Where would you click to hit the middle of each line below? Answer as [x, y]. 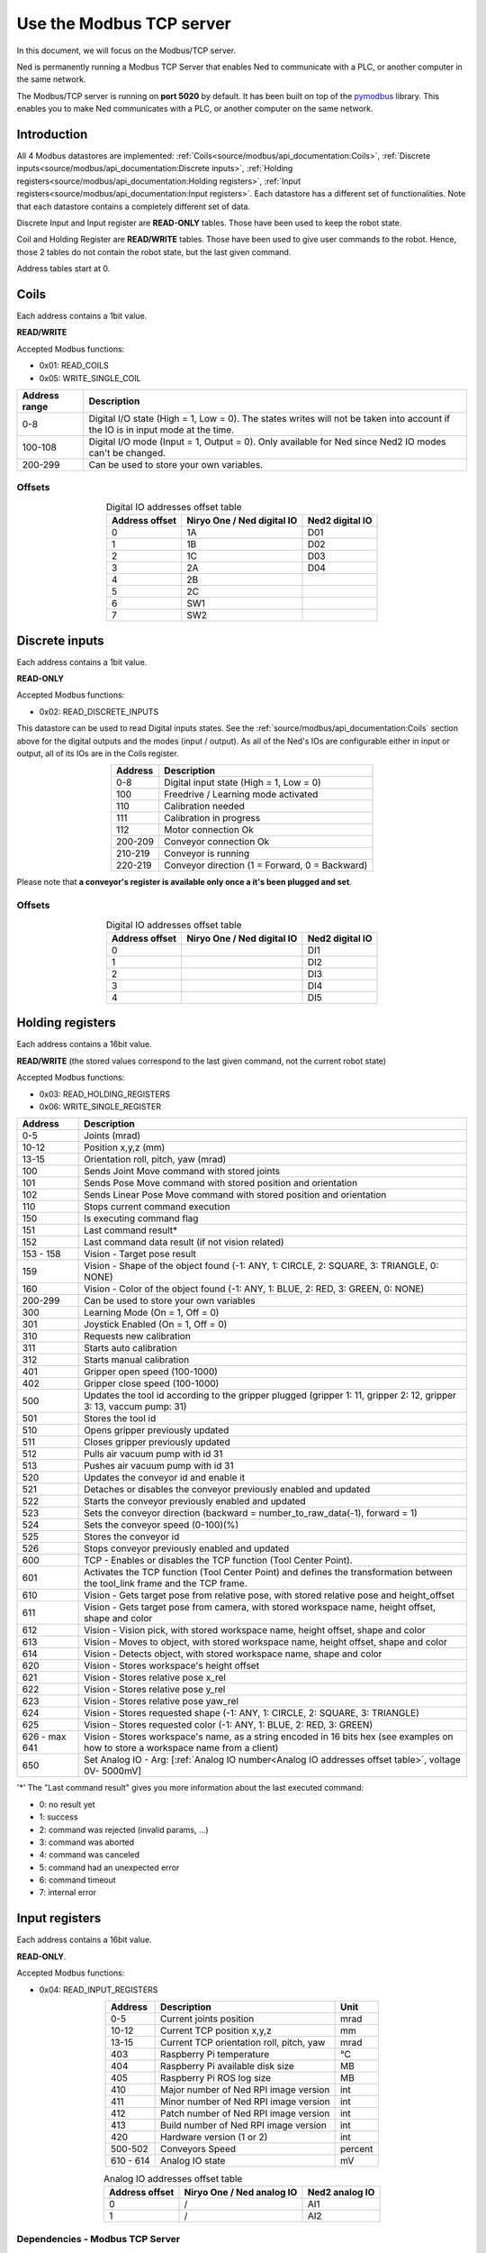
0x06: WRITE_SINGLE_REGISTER [100, 1106]
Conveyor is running [207, 853]
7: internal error [67, 1893]
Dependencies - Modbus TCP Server [98, 2239]
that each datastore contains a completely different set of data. [134, 206]
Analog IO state [193, 2160]
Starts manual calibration [137, 1360]
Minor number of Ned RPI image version [245, 2102]
